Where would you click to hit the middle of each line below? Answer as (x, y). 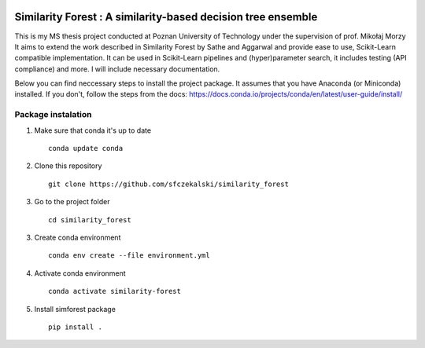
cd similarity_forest (90, 220)
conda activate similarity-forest (115, 291)
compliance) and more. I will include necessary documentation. (117, 69)
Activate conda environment (80, 273)
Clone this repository (68, 166)
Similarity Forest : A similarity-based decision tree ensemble (166, 17)
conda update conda (86, 148)
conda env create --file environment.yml (129, 256)
